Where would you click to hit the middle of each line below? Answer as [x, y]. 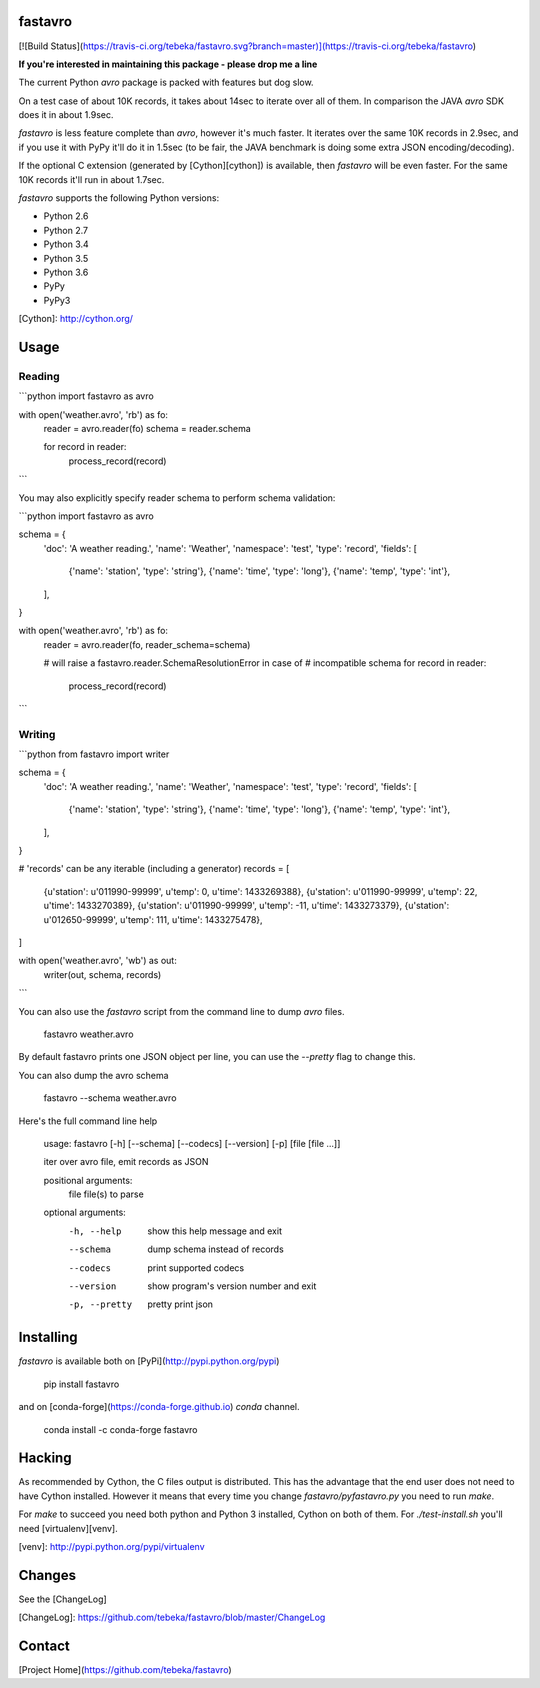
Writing [37, 734]
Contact [44, 1646]
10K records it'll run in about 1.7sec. [91, 179]
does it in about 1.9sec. [66, 115]
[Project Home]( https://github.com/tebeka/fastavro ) [125, 1670]
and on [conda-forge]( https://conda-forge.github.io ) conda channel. [159, 1407]
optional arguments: [85, 1212]
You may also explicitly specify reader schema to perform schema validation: [177, 497]
